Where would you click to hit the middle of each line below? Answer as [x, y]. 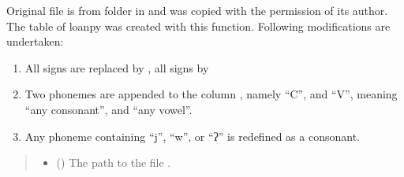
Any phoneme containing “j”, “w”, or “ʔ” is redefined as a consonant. [192, 136]
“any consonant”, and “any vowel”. [108, 109]
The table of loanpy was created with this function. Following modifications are [198, 26]
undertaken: [35, 41]
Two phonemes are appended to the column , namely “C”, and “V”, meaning [211, 94]
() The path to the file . [114, 162]
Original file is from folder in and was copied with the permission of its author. [197, 10]
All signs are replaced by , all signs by [117, 67]
